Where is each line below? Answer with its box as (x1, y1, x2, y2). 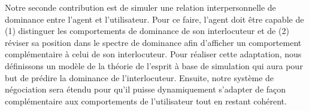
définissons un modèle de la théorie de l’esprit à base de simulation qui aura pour (5, 59, 303, 72)
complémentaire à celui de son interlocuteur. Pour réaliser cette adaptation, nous (5, 48, 302, 60)
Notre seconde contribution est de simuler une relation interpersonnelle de (5, 1, 276, 13)
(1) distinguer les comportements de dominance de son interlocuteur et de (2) (5, 24, 289, 37)
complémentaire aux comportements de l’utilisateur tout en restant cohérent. (5, 94, 287, 107)
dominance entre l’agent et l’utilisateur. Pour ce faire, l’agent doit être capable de (5, 13, 304, 25)
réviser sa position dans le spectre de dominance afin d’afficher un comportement (5, 36, 302, 48)
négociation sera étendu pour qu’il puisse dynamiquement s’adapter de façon (5, 83, 286, 95)
